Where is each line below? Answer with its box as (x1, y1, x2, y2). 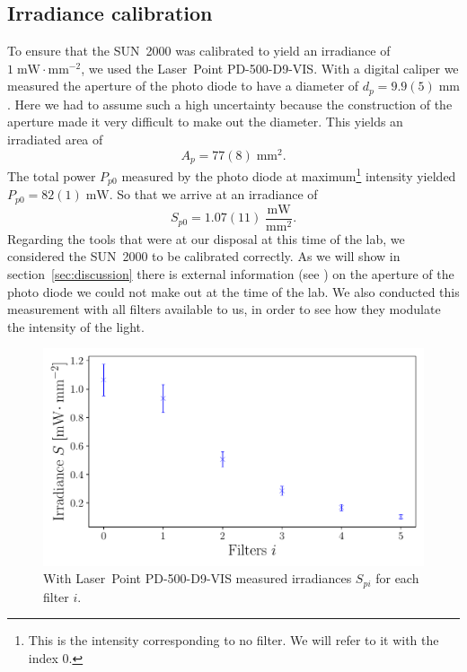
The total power (7, 166, 96, 185)
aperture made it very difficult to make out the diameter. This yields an (7, 112, 403, 131)
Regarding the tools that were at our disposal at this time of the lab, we (7, 229, 405, 248)
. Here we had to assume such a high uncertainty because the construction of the (7, 94, 453, 113)
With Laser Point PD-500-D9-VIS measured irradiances (43, 569, 352, 588)
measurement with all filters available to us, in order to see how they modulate (7, 300, 441, 319)
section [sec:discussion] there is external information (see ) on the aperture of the (7, 264, 454, 283)
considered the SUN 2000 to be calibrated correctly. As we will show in (7, 247, 401, 266)
